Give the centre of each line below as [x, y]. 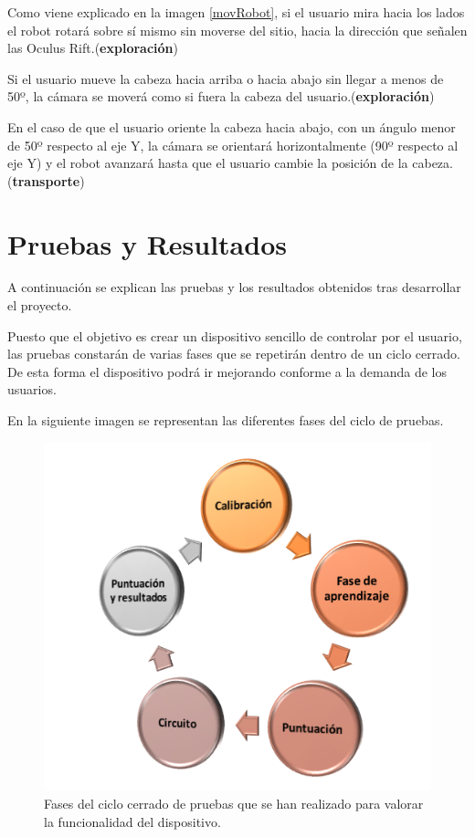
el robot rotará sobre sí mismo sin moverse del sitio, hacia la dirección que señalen [237, 30]
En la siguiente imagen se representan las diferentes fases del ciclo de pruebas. [226, 420]
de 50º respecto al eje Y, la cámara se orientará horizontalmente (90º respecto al [233, 145]
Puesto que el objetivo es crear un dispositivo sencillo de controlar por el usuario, [235, 335]
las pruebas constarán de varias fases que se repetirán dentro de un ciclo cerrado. [234, 354]
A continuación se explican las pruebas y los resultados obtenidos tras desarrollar [234, 287]
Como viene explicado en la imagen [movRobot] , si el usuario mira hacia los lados [236, 12]
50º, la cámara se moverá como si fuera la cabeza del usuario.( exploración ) [221, 96]
